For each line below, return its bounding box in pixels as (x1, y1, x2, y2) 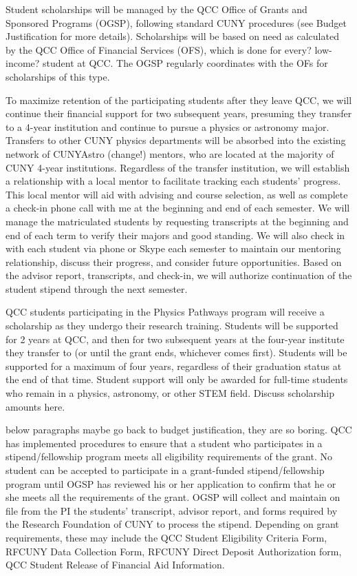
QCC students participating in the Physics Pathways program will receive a (6, 305, 325, 319)
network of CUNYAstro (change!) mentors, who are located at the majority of (6, 146, 334, 161)
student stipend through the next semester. (6, 281, 188, 296)
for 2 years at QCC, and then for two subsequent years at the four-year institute (6, 331, 345, 346)
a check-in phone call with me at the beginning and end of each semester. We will (6, 200, 350, 215)
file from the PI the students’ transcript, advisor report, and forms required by (6, 503, 338, 517)
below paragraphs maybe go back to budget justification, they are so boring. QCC (6, 422, 352, 437)
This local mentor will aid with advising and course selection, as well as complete (6, 187, 348, 201)
